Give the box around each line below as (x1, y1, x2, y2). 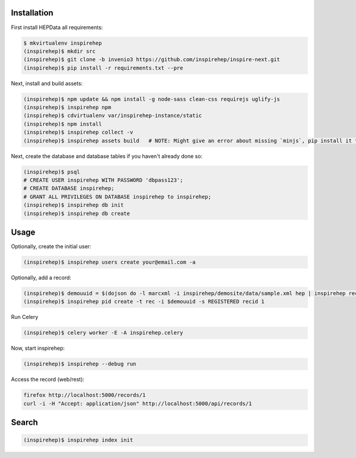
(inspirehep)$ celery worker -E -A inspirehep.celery (23, 330, 183, 336)
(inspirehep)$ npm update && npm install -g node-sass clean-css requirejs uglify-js (23, 96, 280, 102)
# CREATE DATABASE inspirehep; (23, 185, 115, 192)
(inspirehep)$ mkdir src (23, 48, 96, 55)
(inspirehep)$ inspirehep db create (23, 210, 131, 217)
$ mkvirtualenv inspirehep (23, 39, 102, 46)
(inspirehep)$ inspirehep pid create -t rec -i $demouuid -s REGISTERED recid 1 (23, 298, 265, 305)
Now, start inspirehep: (11, 345, 65, 352)
